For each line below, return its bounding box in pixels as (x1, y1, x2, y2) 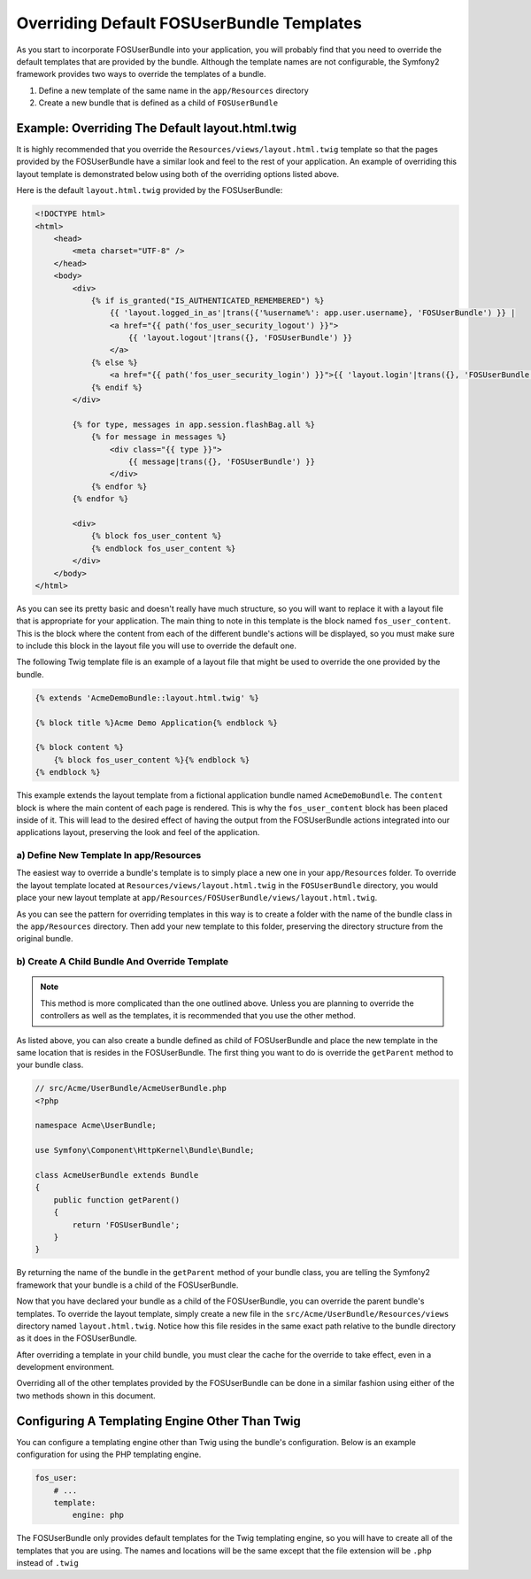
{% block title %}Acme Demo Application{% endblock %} (35, 717, 278, 728)
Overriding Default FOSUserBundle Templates (16, 13, 362, 33)
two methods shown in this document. (16, 1390, 157, 1401)
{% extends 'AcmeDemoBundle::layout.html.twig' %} (35, 693, 260, 703)
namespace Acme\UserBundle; (35, 1120, 157, 1131)
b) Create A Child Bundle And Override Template (16, 956, 229, 968)
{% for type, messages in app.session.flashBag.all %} (72, 419, 316, 430)
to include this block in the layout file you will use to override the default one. (16, 640, 296, 651)
